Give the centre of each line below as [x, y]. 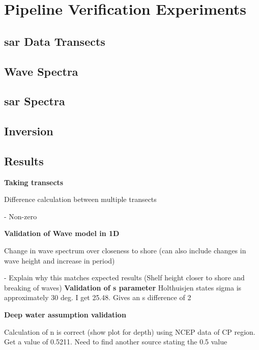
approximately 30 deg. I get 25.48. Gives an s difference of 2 [98, 297]
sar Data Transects [55, 41]
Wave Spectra [41, 71]
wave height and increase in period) [60, 260]
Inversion [29, 131]
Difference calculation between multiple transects [80, 199]
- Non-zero [21, 216]
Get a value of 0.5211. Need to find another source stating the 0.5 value [116, 342]
